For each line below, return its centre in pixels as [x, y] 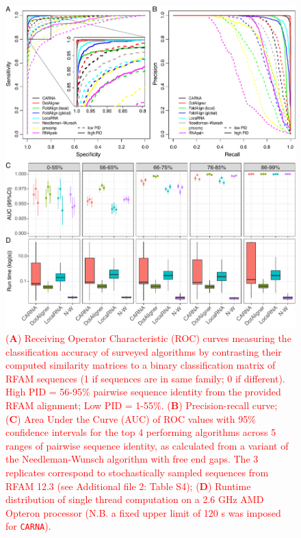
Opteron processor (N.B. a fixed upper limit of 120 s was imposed [143, 512]
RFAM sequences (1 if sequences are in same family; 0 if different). [145, 378]
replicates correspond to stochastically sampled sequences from [137, 472]
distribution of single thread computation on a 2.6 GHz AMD [135, 499]
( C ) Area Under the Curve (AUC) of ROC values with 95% [131, 418]
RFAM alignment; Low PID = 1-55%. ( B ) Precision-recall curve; [142, 405]
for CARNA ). [28, 526]
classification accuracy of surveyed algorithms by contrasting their [144, 351]
